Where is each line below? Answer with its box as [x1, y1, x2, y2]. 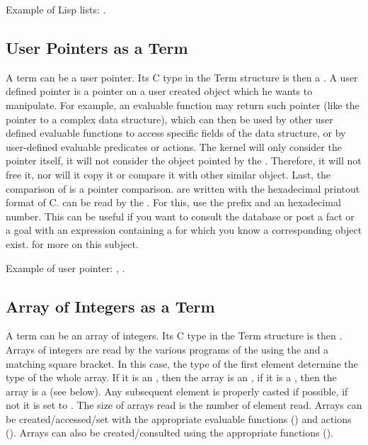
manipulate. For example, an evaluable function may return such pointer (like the [6, 97, 360, 112]
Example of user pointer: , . [6, 260, 125, 275]
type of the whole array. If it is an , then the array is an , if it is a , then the [6, 370, 337, 385]
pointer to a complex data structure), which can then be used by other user [6, 111, 333, 126]
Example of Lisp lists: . [6, 2, 106, 16]
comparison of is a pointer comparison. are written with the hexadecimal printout [6, 181, 360, 196]
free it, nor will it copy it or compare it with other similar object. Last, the [6, 167, 331, 181]
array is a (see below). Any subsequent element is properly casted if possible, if [6, 383, 348, 398]
